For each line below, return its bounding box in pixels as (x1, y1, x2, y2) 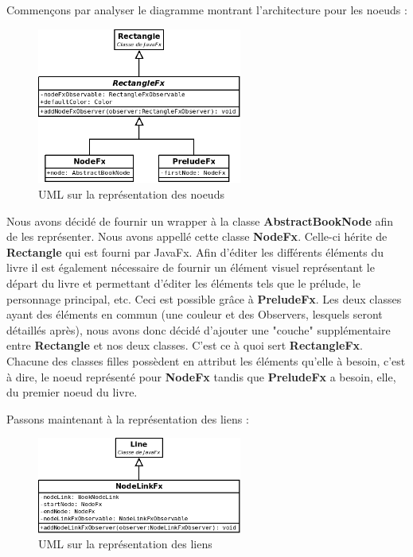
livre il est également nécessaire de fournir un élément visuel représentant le (6, 259, 375, 276)
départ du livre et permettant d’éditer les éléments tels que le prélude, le (6, 275, 360, 292)
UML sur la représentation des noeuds (38, 186, 224, 203)
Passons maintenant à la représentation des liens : (6, 410, 249, 427)
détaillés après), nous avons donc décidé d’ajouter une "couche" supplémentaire (6, 321, 391, 338)
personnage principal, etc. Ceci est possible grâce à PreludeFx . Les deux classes (6, 290, 402, 307)
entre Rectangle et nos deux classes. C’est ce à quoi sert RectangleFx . (6, 337, 363, 354)
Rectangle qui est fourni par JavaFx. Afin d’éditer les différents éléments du (6, 243, 384, 260)
